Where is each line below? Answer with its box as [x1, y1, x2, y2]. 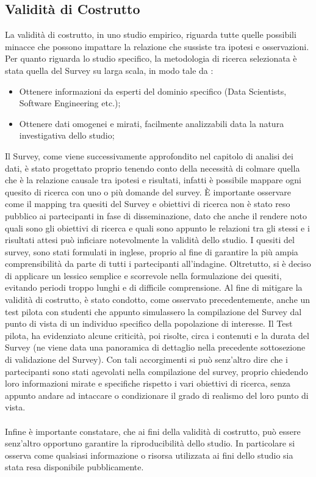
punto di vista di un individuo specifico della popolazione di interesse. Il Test [5, 317, 293, 330]
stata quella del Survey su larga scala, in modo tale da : [5, 64, 214, 76]
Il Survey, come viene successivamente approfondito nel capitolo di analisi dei [5, 149, 293, 162]
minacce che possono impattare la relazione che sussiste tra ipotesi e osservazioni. [5, 40, 309, 53]
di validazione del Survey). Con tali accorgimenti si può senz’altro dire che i [5, 353, 288, 366]
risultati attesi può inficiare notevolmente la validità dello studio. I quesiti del [5, 233, 295, 246]
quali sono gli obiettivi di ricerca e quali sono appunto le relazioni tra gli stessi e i [5, 221, 310, 234]
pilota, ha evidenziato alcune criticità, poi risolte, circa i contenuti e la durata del [5, 329, 309, 341]
